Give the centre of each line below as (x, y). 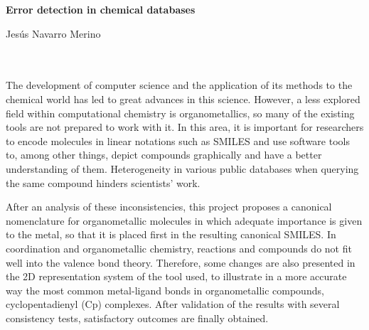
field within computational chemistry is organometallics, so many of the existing (180, 113)
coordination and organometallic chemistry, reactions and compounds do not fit (179, 248)
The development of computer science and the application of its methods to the (179, 85)
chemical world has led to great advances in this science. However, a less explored (183, 99)
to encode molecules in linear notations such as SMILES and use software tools (178, 140)
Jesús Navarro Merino (53, 33)
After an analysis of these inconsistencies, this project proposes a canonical (169, 207)
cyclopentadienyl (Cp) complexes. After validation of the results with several (173, 304)
